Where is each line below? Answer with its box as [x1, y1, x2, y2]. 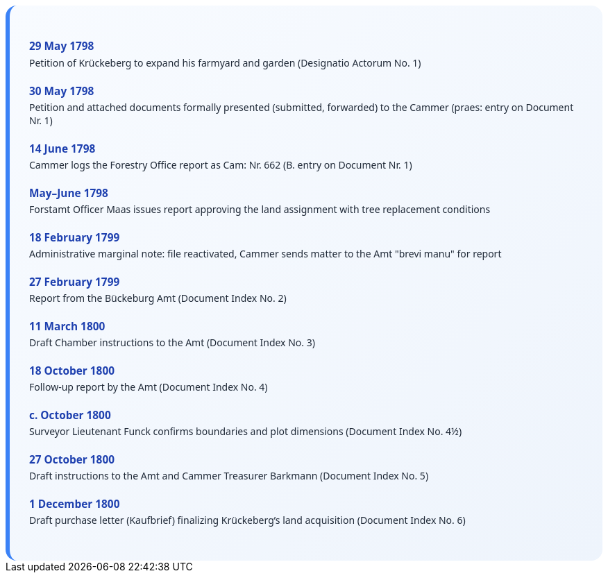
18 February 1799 [29, 230, 120, 245]
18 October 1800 [29, 364, 115, 379]
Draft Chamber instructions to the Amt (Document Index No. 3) [29, 336, 315, 350]
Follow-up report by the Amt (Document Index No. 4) [29, 380, 268, 394]
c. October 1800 [29, 408, 111, 423]
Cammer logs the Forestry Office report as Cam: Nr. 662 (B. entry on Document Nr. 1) [29, 158, 412, 171]
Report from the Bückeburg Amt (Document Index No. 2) [29, 291, 287, 305]
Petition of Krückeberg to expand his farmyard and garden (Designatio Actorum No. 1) [29, 56, 421, 69]
